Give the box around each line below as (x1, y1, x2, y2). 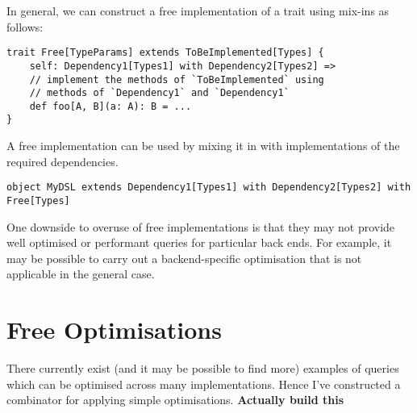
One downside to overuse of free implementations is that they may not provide (6, 218, 395, 235)
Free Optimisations (6, 313, 222, 346)
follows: (6, 18, 44, 35)
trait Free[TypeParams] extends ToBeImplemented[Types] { (6, 47, 324, 59)
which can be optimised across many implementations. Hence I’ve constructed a (6, 375, 401, 392)
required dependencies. (6, 152, 119, 169)
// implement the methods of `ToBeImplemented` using (29, 73, 324, 86)
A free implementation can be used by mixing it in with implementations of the (6, 137, 400, 154)
